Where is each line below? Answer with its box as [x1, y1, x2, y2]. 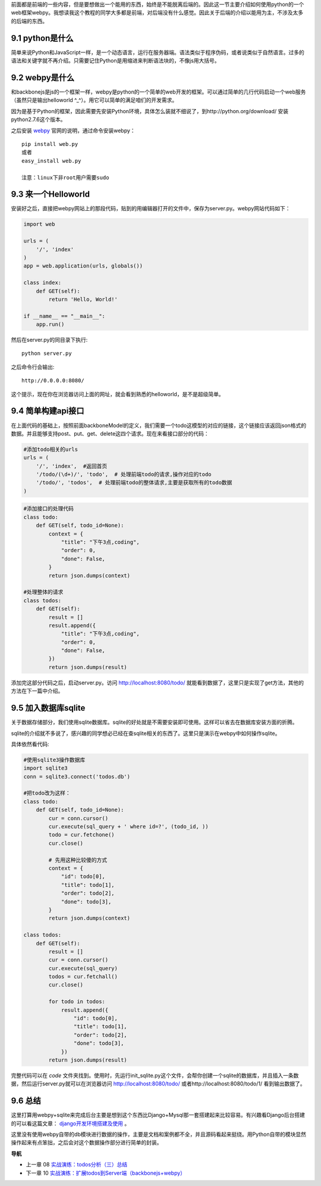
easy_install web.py [21, 157, 81, 164]
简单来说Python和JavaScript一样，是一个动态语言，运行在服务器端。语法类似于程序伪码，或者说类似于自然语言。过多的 [11, 48, 304, 56]
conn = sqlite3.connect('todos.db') [23, 773, 131, 780]
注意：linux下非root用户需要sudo [21, 174, 109, 181]
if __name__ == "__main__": [23, 313, 105, 319]
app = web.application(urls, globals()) [23, 263, 143, 269]
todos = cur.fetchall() [48, 973, 118, 980]
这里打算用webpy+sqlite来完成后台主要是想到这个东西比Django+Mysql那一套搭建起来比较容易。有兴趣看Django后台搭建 [11, 1112, 306, 1119]
